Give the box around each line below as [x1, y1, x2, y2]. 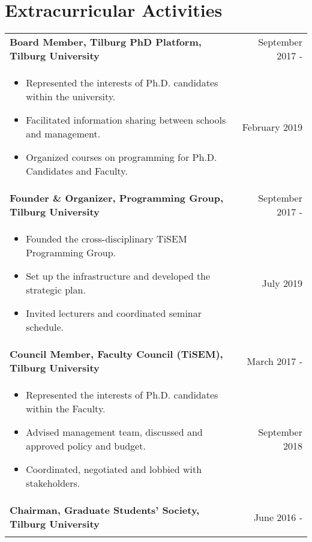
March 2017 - [247, 354, 302, 368]
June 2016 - [253, 510, 302, 524]
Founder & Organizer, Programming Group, [10, 191, 224, 205]
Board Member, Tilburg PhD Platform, [10, 35, 202, 49]
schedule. [26, 320, 64, 334]
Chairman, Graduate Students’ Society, [10, 503, 200, 517]
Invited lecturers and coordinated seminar [26, 306, 202, 321]
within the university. [26, 89, 116, 104]
